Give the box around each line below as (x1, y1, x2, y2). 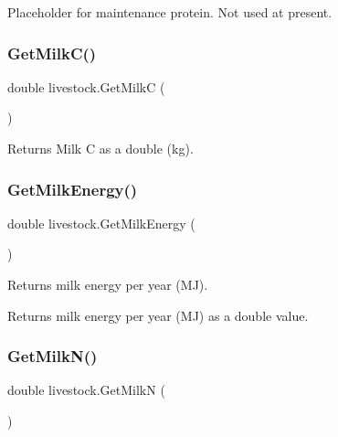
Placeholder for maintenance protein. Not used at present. (7, 3, 333, 21)
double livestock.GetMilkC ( (7, 77, 165, 96)
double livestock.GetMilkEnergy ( (7, 213, 195, 232)
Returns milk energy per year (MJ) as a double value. (7, 305, 309, 325)
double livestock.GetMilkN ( (7, 380, 165, 400)
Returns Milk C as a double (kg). (7, 139, 194, 157)
